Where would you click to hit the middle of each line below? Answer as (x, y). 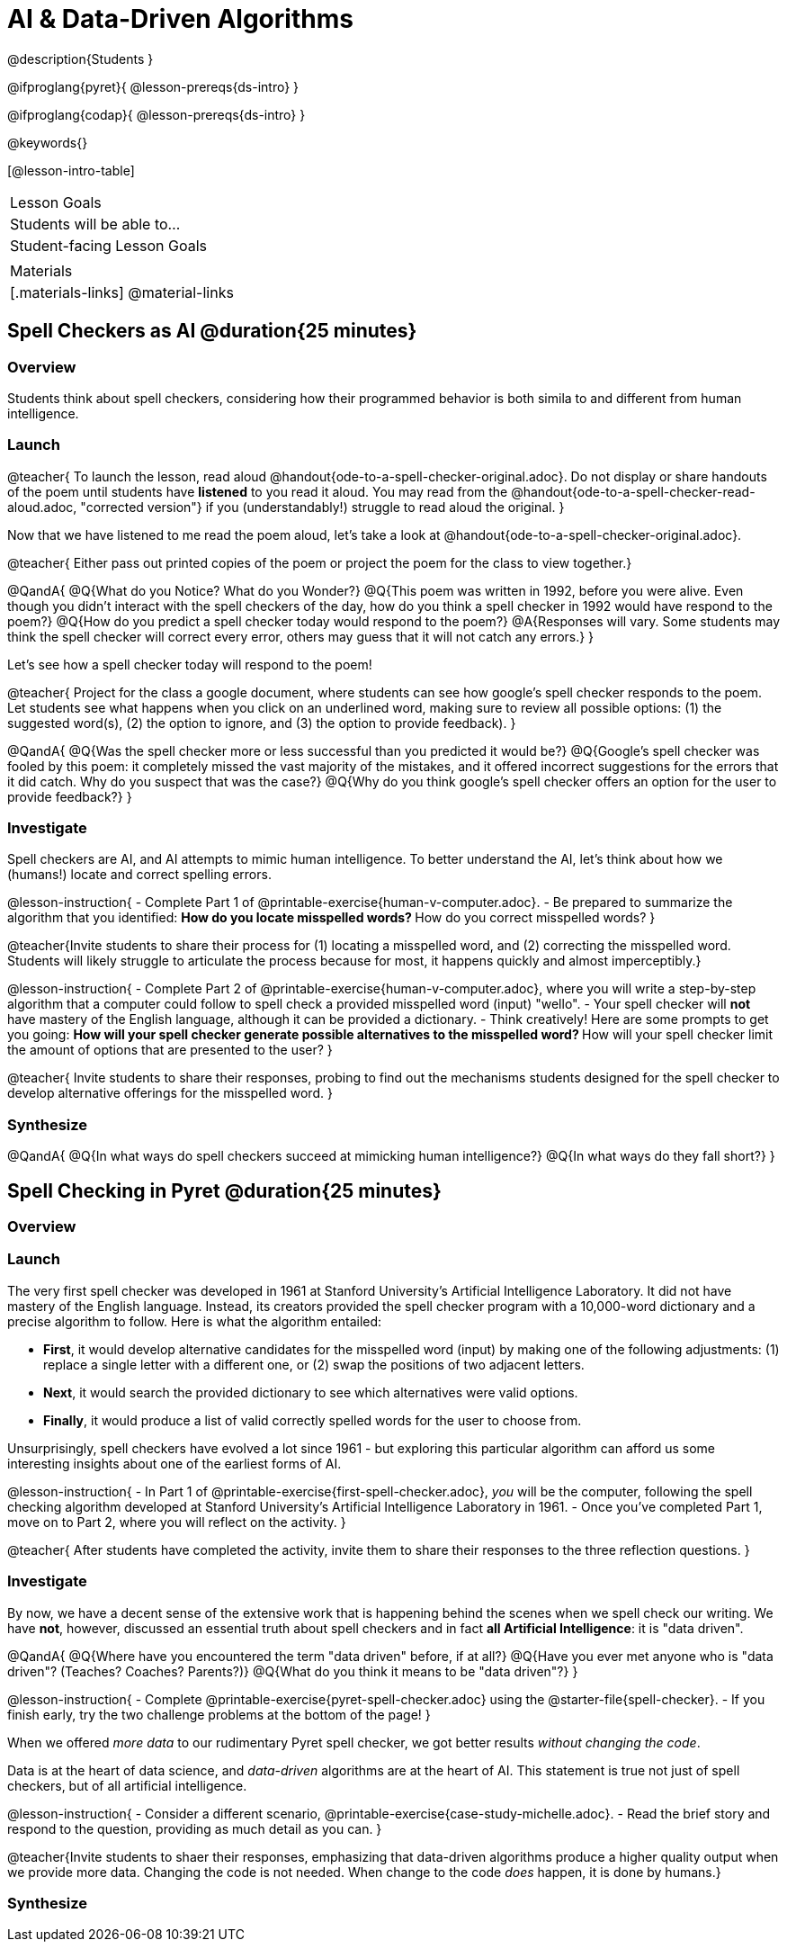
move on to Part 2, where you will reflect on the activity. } (177, 1522)
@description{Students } (80, 58)
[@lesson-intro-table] (71, 170)
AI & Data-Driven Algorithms (180, 19)
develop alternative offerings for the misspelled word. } (170, 1093)
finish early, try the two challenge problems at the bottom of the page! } (219, 1714)
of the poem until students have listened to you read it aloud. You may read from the (258, 491)
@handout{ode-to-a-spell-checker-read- (633, 491)
